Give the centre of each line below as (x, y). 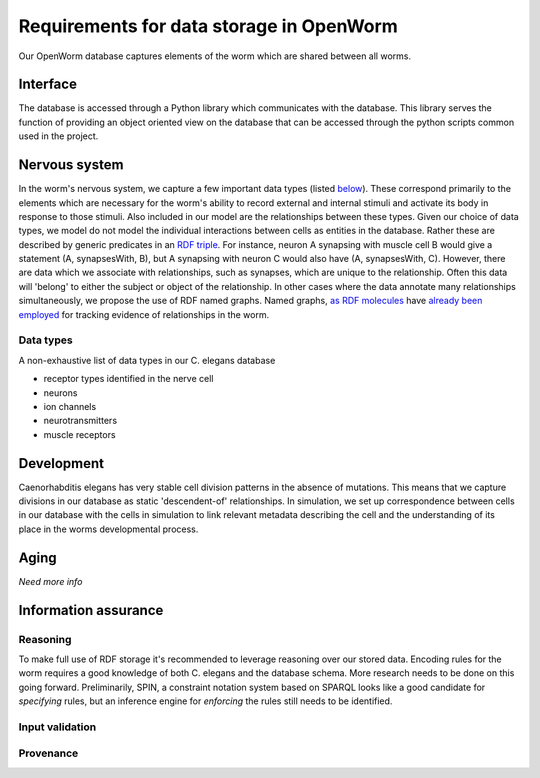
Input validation (57, 727)
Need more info (50, 581)
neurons (60, 392)
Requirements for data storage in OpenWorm (208, 26)
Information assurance (91, 610)
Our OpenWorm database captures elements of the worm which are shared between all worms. (215, 56)
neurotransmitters (80, 421)
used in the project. (58, 136)
